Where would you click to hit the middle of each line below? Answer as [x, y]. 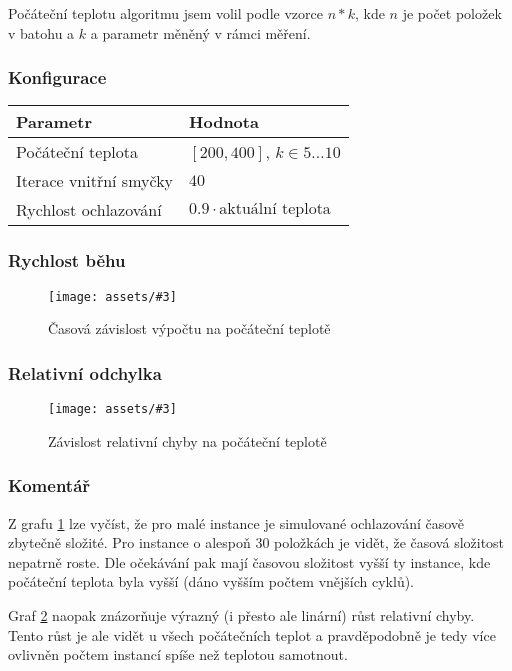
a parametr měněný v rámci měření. [200, 32]
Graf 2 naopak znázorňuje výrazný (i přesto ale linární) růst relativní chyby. [241, 614]
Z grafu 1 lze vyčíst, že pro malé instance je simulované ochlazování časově [236, 522]
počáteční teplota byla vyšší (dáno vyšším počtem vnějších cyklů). [211, 581]
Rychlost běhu [67, 260]
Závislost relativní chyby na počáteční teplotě [187, 440]
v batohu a [41, 32]
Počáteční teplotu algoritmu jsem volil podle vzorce [165, 13]
